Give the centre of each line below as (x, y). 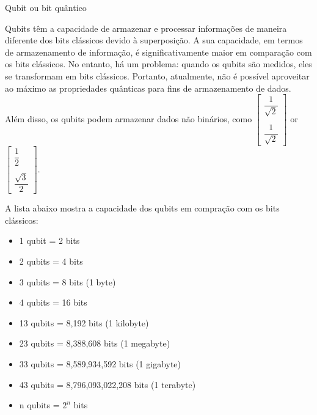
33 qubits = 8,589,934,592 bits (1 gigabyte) (100, 363)
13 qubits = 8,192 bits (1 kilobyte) (84, 322)
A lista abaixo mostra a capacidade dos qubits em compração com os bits (142, 208)
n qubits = (39, 405)
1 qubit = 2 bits (49, 241)
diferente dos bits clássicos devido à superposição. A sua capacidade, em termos (154, 40)
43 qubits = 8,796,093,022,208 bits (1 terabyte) (107, 384)
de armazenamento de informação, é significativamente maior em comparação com (158, 52)
